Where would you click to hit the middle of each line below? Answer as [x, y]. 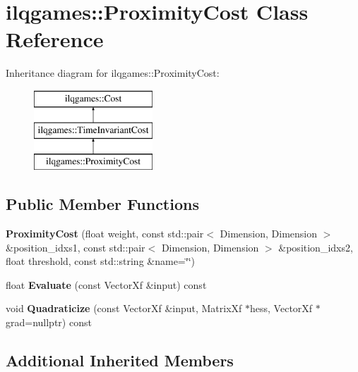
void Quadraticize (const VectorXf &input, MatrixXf [124, 308]
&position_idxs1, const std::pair [76, 247]
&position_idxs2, [316, 247]
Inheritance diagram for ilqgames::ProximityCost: [113, 73]
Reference [55, 39]
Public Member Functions [102, 204]
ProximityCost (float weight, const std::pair [105, 234]
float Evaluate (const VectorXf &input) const [106, 284]
